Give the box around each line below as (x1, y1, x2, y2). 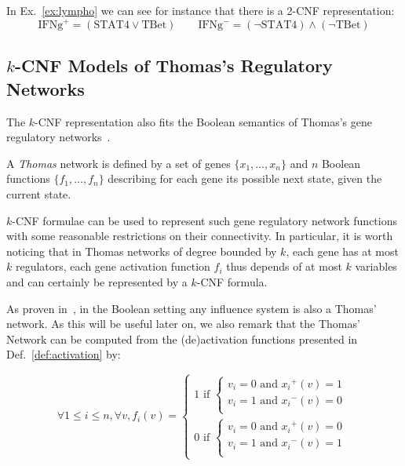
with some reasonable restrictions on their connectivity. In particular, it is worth (6, 228, 393, 244)
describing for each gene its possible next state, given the (108, 170, 382, 187)
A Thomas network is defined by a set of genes (6, 155, 231, 171)
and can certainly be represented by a (6, 274, 188, 290)
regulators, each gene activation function (15, 258, 210, 275)
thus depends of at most (226, 258, 342, 275)
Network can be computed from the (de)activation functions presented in (6, 330, 358, 347)
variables (355, 258, 397, 275)
